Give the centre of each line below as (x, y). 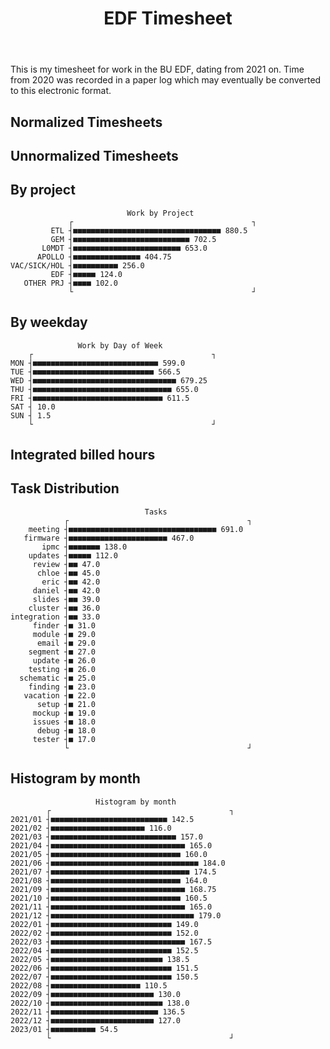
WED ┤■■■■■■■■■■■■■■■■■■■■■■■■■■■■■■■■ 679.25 (109, 380)
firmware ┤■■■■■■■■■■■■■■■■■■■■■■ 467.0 (109, 538)
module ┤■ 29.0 (64, 634)
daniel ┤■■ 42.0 (66, 590)
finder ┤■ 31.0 (64, 625)
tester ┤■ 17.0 (64, 739)
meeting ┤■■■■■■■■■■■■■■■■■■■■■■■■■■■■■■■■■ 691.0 (136, 529)
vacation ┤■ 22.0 (60, 695)
